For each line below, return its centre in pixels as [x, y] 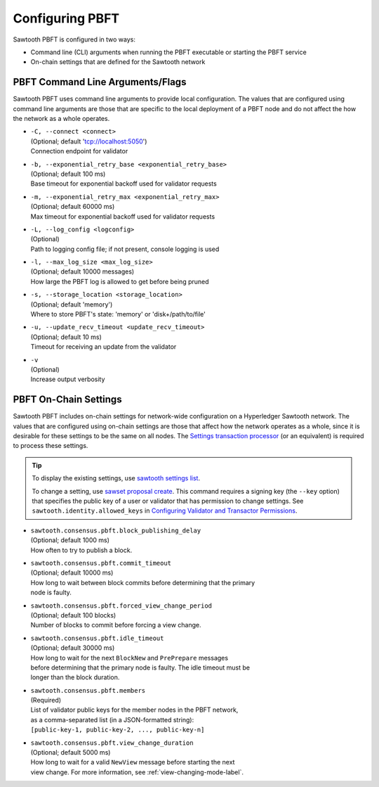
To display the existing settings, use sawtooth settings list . [116, 478]
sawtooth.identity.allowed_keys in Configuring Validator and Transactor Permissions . [165, 511]
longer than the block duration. [75, 677]
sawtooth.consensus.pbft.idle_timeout [97, 638]
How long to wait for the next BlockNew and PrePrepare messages [129, 658]
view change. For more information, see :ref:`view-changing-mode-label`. [137, 772]
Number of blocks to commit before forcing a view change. [116, 625]
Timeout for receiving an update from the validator [104, 347]
